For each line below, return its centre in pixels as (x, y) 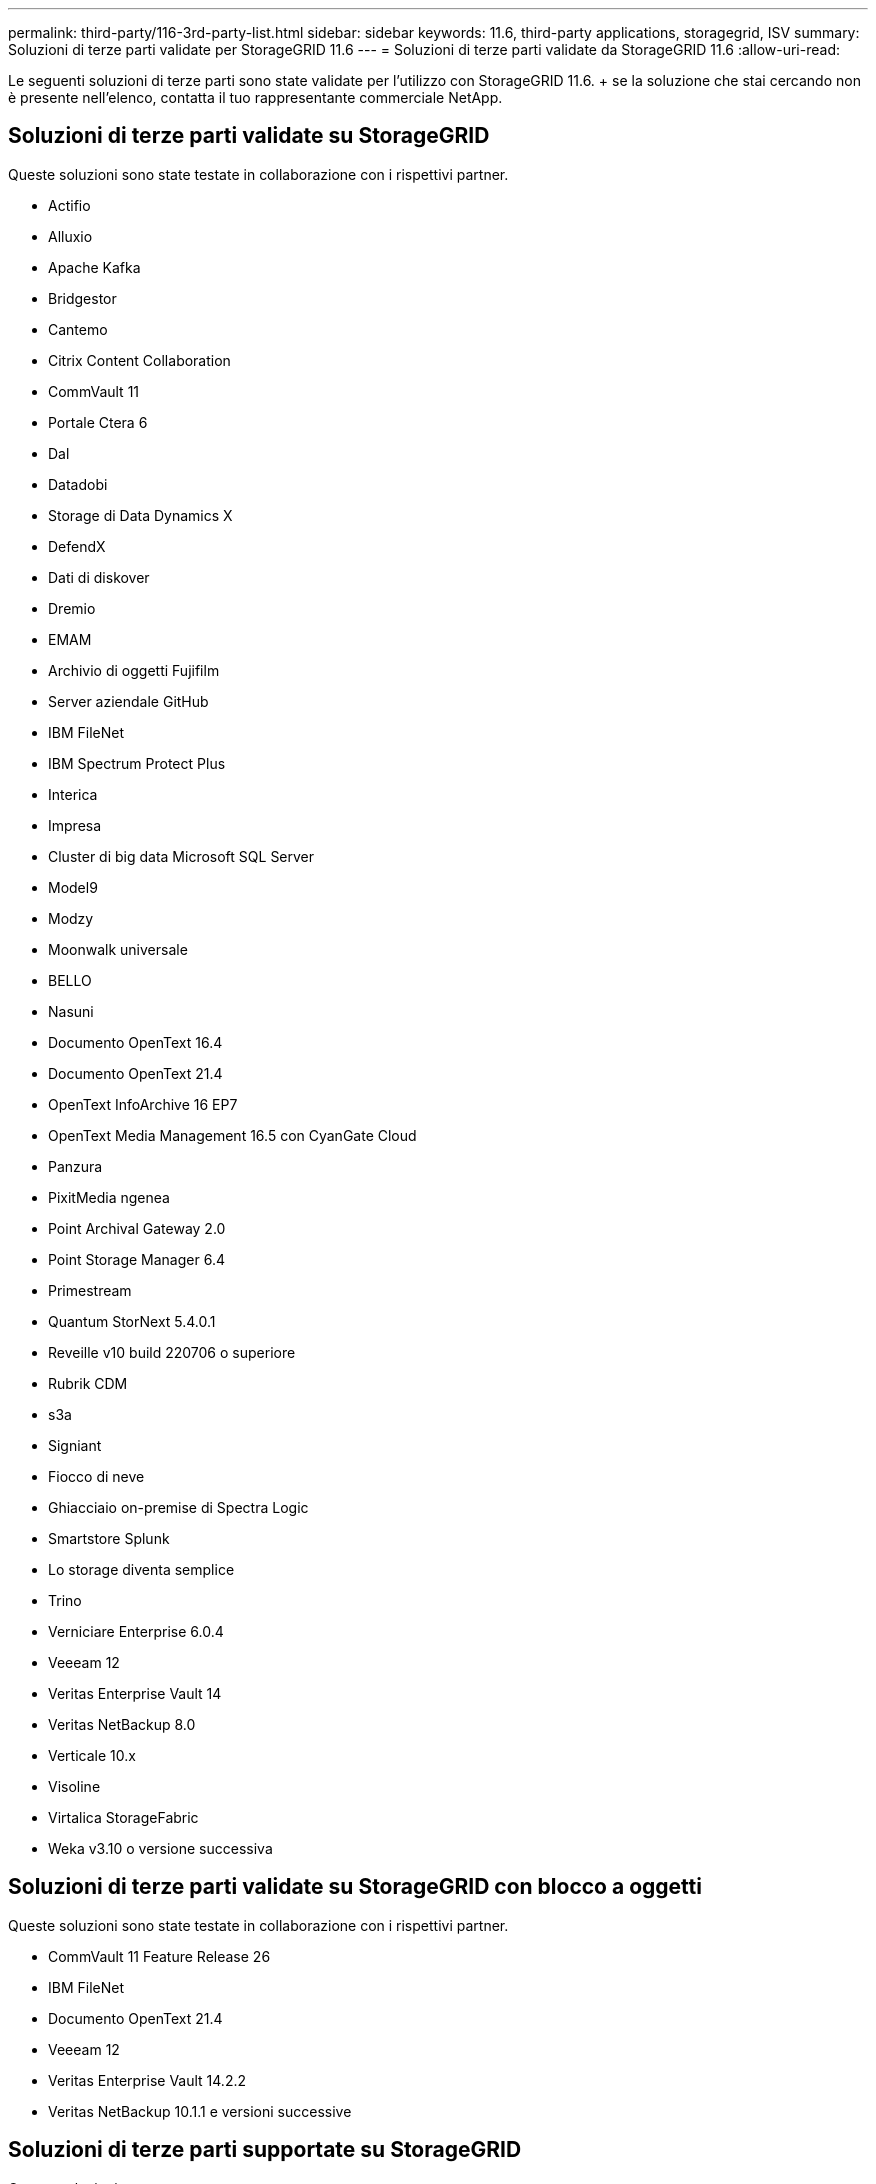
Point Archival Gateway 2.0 (137, 1228)
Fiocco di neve (96, 1476)
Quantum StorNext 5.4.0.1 (132, 1321)
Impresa (75, 825)
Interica (73, 794)
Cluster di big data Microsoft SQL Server (181, 856)
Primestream (90, 1290)
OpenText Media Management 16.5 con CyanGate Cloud (232, 1135)
